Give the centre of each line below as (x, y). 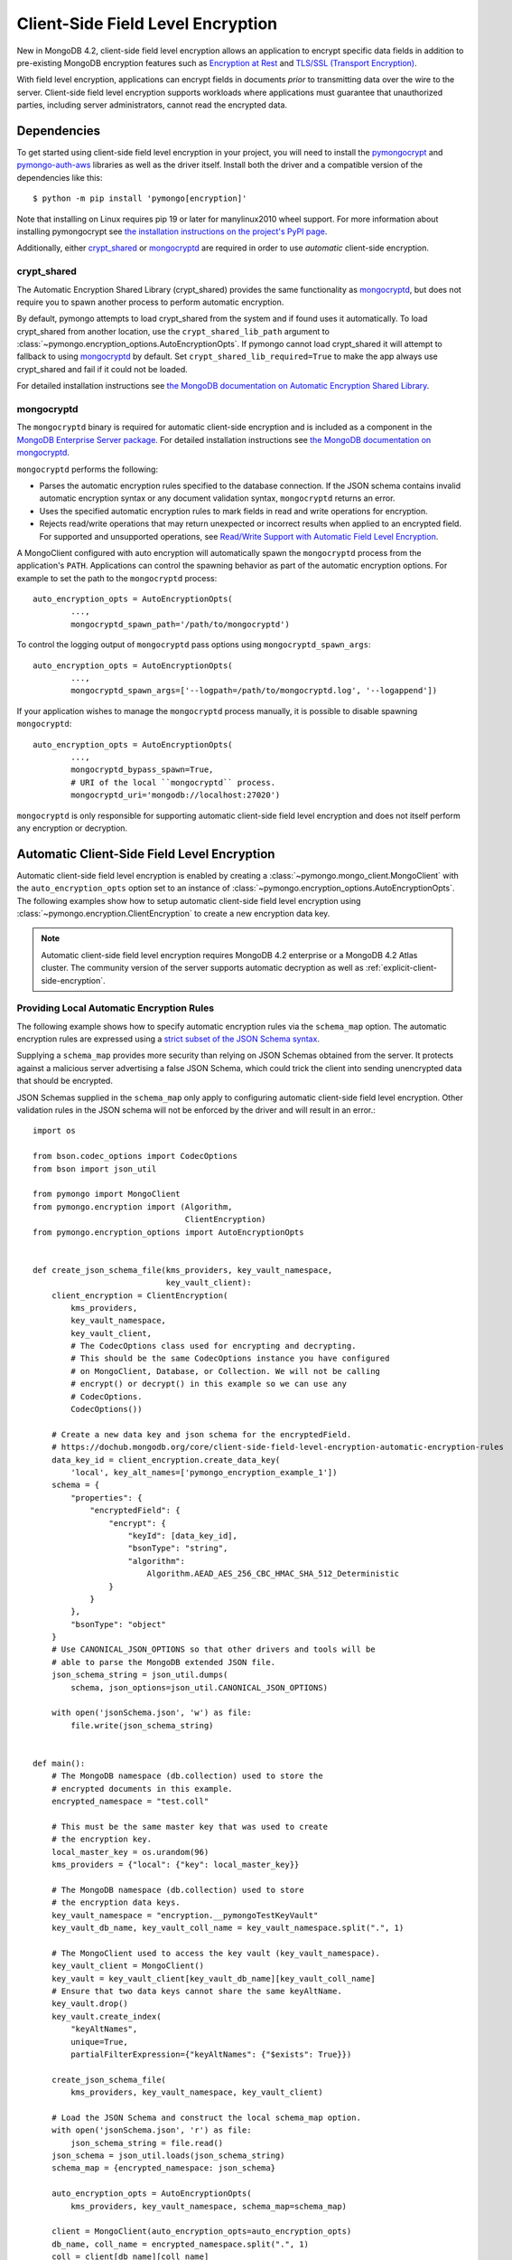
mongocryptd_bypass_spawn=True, (142, 770)
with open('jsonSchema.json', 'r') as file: (151, 2130)
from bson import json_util (95, 1169)
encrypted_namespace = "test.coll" (130, 1802)
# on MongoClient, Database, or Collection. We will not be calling (226, 1371)
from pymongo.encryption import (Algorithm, (133, 1206)
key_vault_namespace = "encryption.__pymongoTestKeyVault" (185, 1915)
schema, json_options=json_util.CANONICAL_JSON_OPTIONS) (200, 1687)
